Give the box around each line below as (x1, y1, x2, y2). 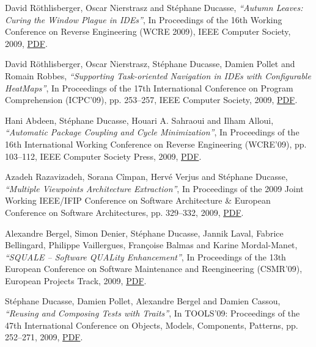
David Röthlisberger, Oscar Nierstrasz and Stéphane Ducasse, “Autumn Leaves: (5, 1, 303, 13)
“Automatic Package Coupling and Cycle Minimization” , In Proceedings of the (5, 126, 299, 138)
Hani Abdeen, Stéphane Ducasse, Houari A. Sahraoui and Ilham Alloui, (5, 113, 274, 126)
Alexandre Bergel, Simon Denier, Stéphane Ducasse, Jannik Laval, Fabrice (5, 226, 284, 239)
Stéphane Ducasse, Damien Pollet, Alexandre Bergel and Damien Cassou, (5, 295, 281, 307)
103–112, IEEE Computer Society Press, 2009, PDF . (5, 149, 202, 162)
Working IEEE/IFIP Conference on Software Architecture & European (5, 194, 271, 207)
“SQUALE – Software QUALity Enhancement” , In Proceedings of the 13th (5, 250, 286, 263)
